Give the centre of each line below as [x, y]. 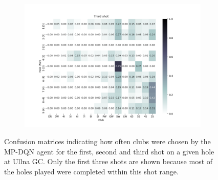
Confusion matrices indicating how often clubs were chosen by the [107, 141]
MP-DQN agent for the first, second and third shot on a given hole [109, 151]
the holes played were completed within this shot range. [91, 171]
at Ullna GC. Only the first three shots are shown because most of [108, 161]
